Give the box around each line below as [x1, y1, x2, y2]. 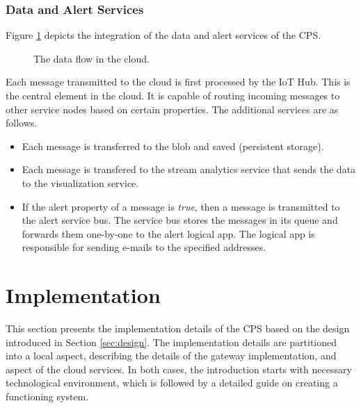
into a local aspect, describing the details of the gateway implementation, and [6, 348, 337, 363]
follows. [6, 115, 38, 130]
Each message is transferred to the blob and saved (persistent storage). [22, 138, 324, 153]
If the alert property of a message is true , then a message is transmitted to [22, 199, 340, 213]
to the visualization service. [22, 175, 139, 190]
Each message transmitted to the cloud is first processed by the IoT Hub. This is [6, 74, 351, 89]
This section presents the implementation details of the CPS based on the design [6, 321, 350, 336]
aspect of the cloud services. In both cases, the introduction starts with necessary [6, 361, 352, 376]
